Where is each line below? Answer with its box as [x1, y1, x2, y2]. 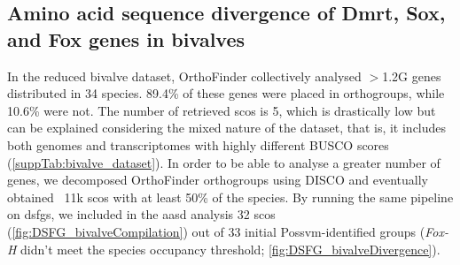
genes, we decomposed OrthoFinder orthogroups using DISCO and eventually [7, 170, 428, 189]
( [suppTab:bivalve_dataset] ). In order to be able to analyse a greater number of [7, 153, 441, 171]
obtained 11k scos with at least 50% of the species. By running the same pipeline [7, 187, 454, 206]
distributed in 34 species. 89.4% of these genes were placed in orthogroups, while [7, 84, 445, 102]
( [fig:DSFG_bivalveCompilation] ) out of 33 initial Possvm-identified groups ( [7, 222, 425, 240]
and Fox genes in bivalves [7, 25, 246, 52]
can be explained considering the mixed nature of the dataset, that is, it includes [7, 118, 447, 137]
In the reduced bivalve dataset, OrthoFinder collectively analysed [7, 66, 362, 85]
